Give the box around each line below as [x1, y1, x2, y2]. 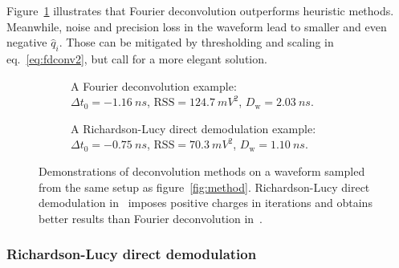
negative [6, 34, 47, 51]
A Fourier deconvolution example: [71, 77, 237, 94]
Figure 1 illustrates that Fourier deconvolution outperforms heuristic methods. [6, 2, 394, 18]
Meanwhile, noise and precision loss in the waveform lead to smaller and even [6, 18, 387, 35]
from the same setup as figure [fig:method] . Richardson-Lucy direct [39, 178, 370, 195]
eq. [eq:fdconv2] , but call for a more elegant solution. [6, 50, 267, 67]
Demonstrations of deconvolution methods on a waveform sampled [39, 162, 365, 179]
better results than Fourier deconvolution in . [39, 209, 263, 226]
